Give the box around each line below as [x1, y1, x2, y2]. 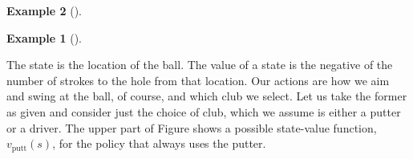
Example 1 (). [6, 29, 82, 46]
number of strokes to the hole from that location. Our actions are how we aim [6, 71, 390, 88]
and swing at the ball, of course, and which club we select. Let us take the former [6, 88, 407, 104]
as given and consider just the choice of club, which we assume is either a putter [6, 103, 401, 120]
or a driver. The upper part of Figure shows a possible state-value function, [6, 119, 377, 136]
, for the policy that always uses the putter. [52, 135, 266, 152]
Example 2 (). [6, 2, 82, 18]
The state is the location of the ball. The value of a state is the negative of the [6, 56, 393, 73]
